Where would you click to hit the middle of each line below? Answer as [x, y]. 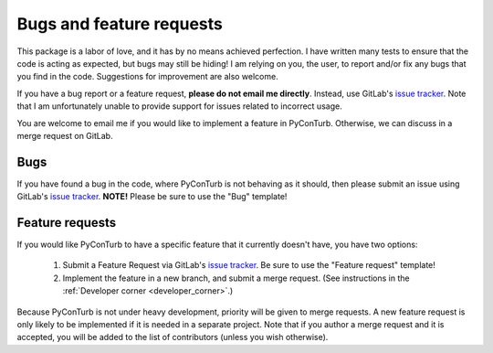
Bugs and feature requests [120, 24]
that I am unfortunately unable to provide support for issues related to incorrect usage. [179, 106]
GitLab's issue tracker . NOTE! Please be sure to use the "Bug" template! [152, 197]
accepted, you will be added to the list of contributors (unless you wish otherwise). [173, 337]
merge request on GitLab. [65, 135]
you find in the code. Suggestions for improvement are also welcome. [147, 77]
